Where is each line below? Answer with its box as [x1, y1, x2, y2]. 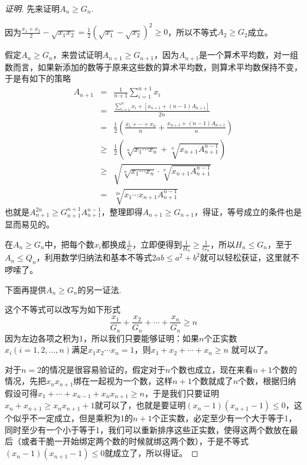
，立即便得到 [132, 238, 182, 251]
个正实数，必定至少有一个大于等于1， [152, 412, 297, 424]
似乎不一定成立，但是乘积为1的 [12, 412, 133, 424]
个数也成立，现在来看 [170, 363, 253, 375]
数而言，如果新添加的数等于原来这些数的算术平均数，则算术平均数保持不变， [5, 60, 302, 73]
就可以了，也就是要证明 [94, 399, 186, 411]
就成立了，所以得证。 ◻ [104, 447, 198, 459]
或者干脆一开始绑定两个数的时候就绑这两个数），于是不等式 [21, 435, 249, 447]
